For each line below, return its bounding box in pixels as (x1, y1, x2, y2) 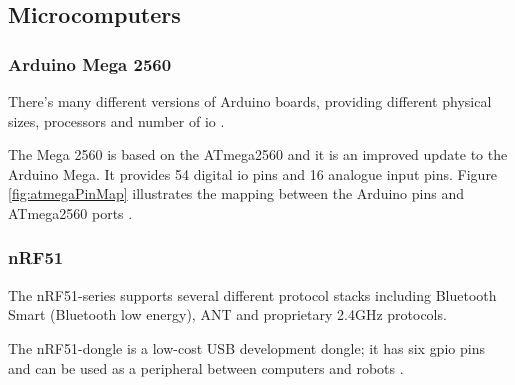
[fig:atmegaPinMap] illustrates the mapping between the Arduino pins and (8, 183, 464, 204)
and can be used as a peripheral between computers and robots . (8, 357, 404, 378)
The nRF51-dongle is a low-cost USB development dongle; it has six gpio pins (8, 337, 485, 358)
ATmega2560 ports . (8, 202, 133, 223)
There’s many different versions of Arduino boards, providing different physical (8, 91, 492, 111)
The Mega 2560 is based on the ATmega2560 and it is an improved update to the (8, 144, 508, 165)
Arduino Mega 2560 (8, 51, 172, 76)
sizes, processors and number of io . (8, 110, 225, 131)
